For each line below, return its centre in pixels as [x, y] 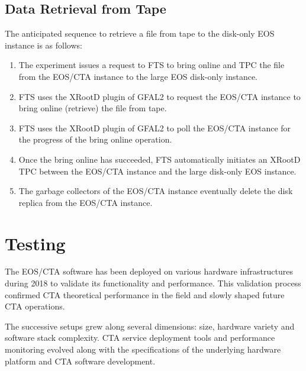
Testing [35, 243]
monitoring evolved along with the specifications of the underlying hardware [143, 349]
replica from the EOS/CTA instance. [86, 202]
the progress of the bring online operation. [95, 139]
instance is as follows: [44, 45]
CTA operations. [35, 306]
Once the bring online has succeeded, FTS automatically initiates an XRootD [160, 159]
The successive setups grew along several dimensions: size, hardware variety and [150, 326]
